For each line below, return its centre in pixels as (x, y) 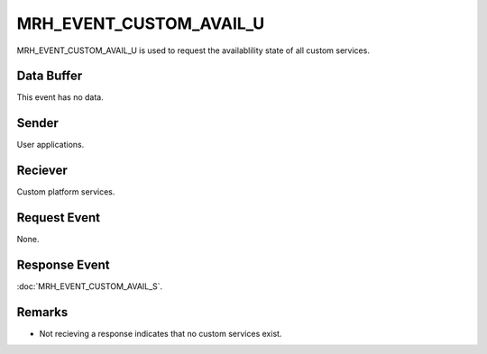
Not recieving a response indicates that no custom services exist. (161, 333)
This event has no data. (60, 97)
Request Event (59, 218)
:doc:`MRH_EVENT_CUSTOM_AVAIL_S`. (90, 286)
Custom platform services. (66, 192)
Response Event (63, 264)
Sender (37, 123)
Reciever (42, 171)
